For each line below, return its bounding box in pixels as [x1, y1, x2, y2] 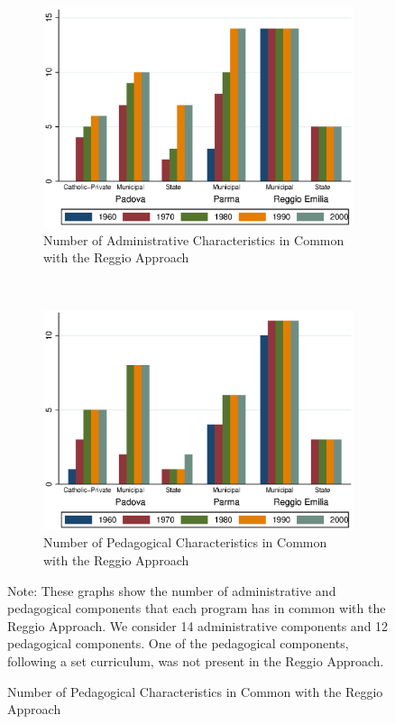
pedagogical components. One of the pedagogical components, [7, 634, 349, 653]
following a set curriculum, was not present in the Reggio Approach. [7, 651, 384, 670]
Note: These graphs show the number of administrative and [7, 581, 336, 600]
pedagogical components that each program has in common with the [7, 599, 386, 618]
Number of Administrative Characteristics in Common [43, 230, 344, 249]
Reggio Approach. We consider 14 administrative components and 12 [7, 616, 389, 635]
